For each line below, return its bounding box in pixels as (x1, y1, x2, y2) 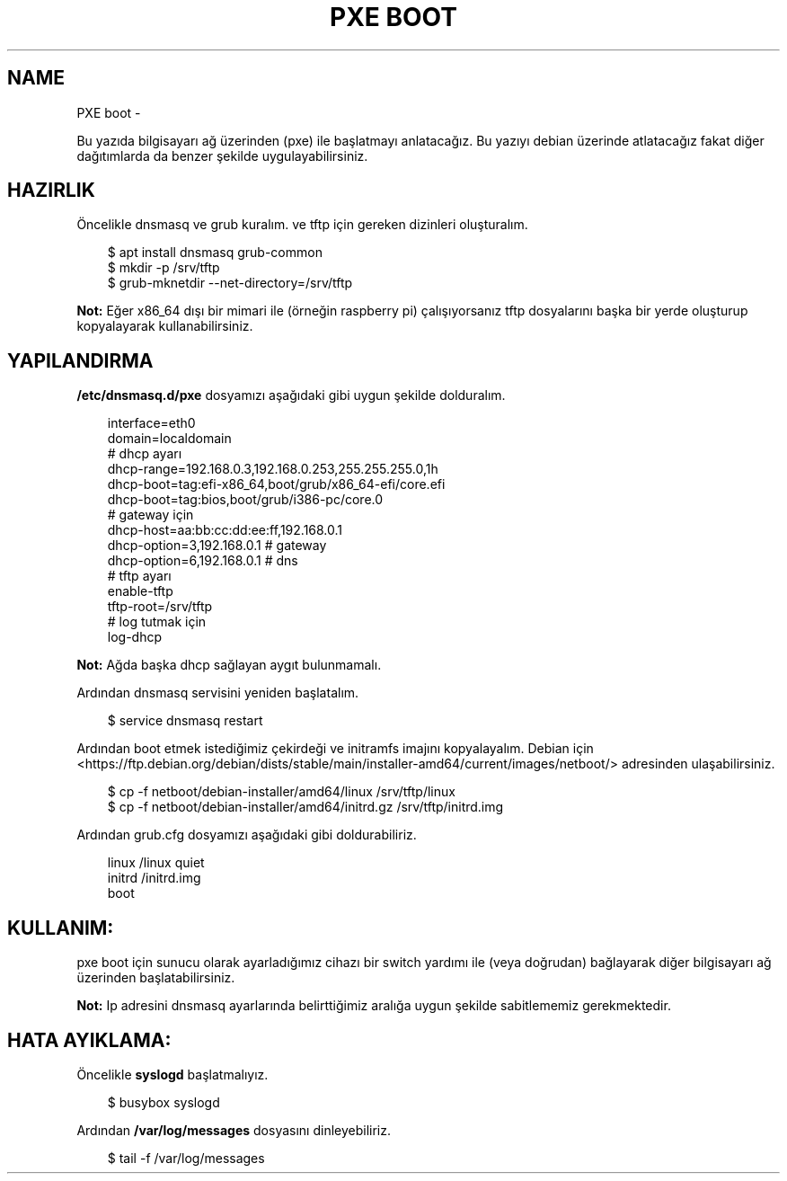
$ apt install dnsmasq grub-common (107, 244, 323, 261)
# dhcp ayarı (107, 446, 182, 462)
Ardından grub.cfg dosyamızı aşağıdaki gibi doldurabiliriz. (76, 827, 417, 843)
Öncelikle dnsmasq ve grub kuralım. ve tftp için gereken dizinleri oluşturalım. (76, 217, 528, 233)
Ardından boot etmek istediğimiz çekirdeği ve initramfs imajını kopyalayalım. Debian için (76, 741, 594, 757)
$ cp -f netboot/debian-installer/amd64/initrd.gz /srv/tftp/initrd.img (107, 799, 504, 815)
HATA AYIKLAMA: (7, 1028, 172, 1052)
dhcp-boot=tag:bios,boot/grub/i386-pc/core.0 (107, 492, 384, 508)
